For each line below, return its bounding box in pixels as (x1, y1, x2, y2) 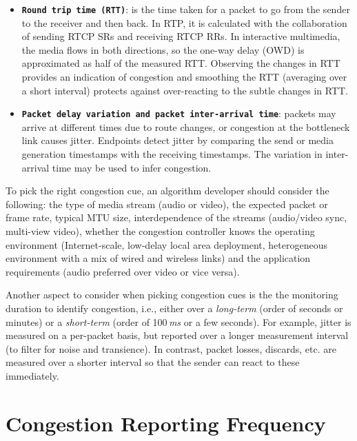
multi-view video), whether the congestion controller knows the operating (6, 224, 315, 238)
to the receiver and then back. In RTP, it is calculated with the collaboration (21, 15, 347, 30)
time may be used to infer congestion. (52, 160, 212, 174)
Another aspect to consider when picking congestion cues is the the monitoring (6, 287, 338, 302)
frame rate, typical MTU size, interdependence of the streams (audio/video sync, (6, 210, 347, 225)
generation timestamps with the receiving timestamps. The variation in (21, 147, 323, 161)
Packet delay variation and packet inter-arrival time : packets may (21, 106, 336, 121)
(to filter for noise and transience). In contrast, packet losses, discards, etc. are (6, 341, 336, 356)
